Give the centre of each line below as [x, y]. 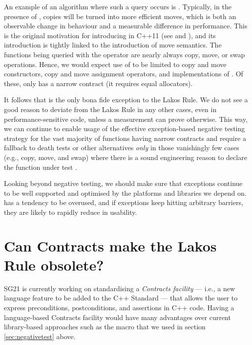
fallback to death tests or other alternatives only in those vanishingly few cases [122, 148]
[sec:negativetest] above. [40, 336]
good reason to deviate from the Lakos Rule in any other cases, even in [110, 109]
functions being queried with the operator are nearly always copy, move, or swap [125, 54]
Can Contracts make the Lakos [110, 245]
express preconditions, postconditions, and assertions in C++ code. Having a [119, 307]
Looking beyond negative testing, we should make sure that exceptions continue [123, 183]
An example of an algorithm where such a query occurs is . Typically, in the [118, 6]
